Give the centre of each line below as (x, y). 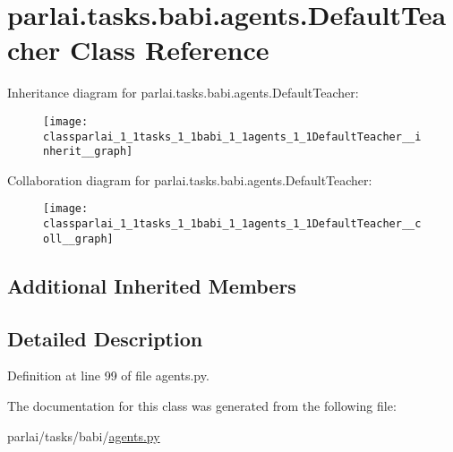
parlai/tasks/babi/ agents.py (84, 435)
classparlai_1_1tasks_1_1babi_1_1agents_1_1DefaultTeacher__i (232, 136)
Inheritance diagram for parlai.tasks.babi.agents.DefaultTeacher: (183, 93)
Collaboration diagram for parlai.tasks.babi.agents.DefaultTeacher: (190, 179)
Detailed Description (105, 338)
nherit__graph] (88, 152)
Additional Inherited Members (152, 285)
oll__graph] (78, 239)
